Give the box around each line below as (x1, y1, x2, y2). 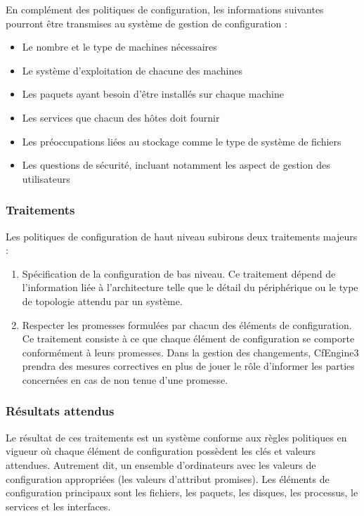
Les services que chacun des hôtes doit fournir (22, 110, 220, 124)
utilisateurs (22, 171, 70, 186)
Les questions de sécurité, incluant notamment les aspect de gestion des (22, 157, 330, 172)
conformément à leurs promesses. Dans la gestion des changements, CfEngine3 (22, 344, 359, 359)
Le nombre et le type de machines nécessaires (22, 39, 217, 54)
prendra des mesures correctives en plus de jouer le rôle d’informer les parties (22, 359, 355, 373)
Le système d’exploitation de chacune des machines (22, 63, 242, 77)
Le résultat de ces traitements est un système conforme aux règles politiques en (6, 430, 347, 444)
